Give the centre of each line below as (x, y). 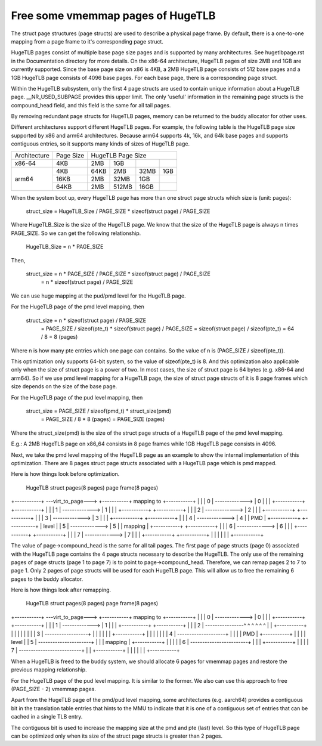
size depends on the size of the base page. (64, 386)
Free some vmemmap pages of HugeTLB (113, 16)
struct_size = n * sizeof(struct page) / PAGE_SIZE (86, 320)
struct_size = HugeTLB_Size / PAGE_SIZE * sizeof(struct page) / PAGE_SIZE (118, 211)
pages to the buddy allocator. (47, 579)
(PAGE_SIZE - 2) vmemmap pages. (54, 689)
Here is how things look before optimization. (65, 474)
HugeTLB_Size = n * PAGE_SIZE (65, 247)
